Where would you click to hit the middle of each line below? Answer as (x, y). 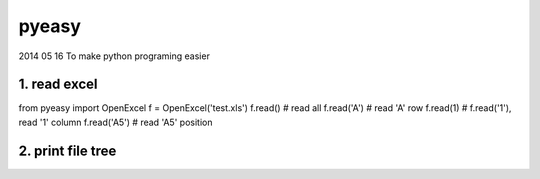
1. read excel (58, 84)
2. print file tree (67, 150)
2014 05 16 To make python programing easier (114, 56)
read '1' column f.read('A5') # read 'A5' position (115, 122)
